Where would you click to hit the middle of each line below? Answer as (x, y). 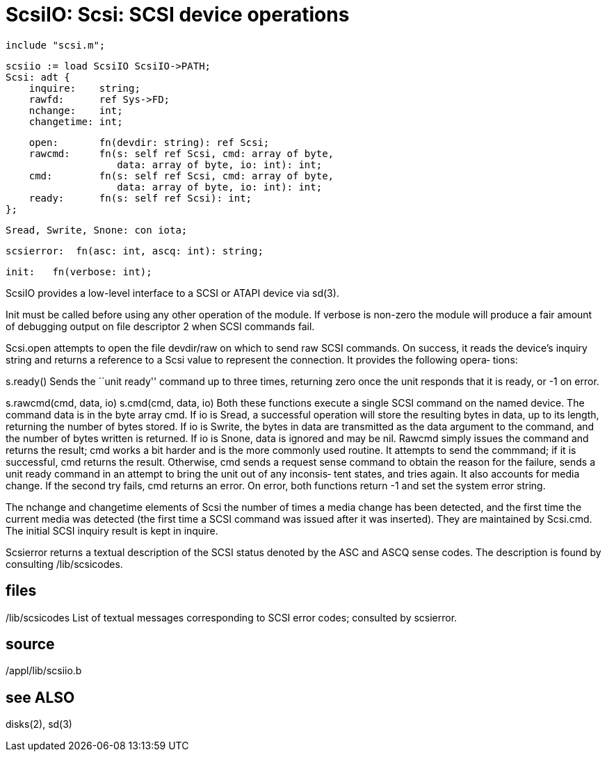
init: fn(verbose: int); (79, 271)
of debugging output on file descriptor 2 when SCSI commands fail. (160, 326)
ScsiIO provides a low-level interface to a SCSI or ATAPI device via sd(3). (172, 293)
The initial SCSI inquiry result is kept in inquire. (112, 530)
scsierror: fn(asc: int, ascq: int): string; (135, 251)
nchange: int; (76, 110)
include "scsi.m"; (56, 45)
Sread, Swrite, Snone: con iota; (97, 230)
